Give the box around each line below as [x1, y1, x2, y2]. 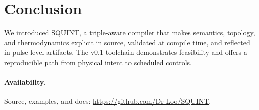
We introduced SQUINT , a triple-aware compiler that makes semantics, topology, [4, 27, 255, 38]
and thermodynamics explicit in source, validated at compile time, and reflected [4, 37, 250, 47]
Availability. [4, 77, 46, 87]
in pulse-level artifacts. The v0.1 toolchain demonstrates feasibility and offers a [4, 47, 247, 58]
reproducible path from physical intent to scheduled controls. [4, 57, 192, 67]
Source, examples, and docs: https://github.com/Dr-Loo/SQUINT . [4, 96, 211, 106]
